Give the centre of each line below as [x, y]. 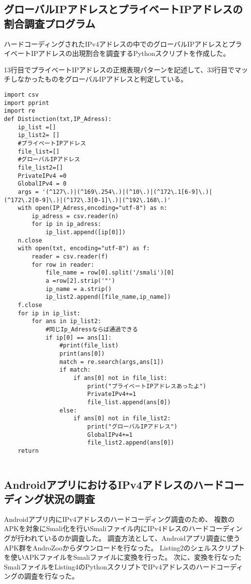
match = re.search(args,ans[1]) [112, 362]
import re [20, 111]
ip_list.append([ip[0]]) [85, 232]
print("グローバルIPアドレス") [132, 426]
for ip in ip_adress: [67, 224]
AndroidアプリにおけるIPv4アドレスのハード [114, 484]
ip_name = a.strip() [78, 289]
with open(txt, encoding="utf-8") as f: [84, 249]
